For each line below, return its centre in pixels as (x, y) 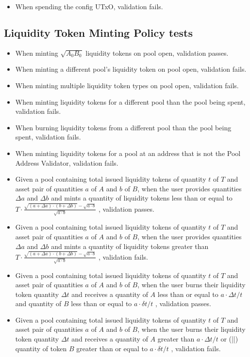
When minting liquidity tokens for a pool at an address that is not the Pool (128, 153)
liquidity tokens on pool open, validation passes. (157, 53)
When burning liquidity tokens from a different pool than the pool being (123, 127)
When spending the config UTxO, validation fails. (89, 6)
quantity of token (41, 348)
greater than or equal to (112, 348)
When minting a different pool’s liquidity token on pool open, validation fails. (131, 69)
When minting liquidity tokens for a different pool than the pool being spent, (130, 101)
